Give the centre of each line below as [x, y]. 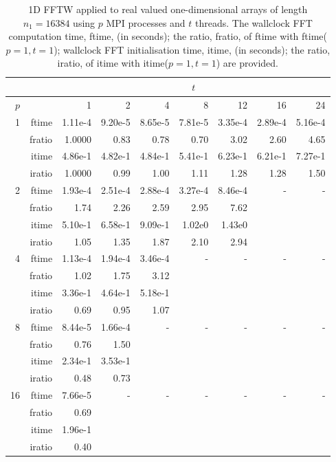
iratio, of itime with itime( [113, 63]
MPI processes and [146, 22]
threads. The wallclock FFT [254, 22]
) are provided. [247, 63]
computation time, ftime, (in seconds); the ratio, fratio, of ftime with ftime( [168, 36]
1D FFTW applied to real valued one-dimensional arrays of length [168, 9]
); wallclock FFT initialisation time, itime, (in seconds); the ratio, [192, 49]
